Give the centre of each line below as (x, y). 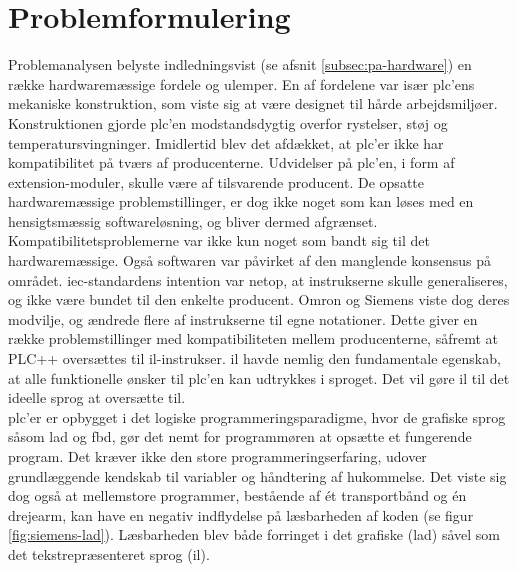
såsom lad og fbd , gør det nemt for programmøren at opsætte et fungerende (240, 436)
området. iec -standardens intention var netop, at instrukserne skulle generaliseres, (258, 279)
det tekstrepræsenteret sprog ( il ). (109, 553)
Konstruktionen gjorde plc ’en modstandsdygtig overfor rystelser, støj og (228, 122)
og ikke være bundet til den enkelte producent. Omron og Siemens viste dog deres (259, 299)
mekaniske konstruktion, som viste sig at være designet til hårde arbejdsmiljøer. (253, 103)
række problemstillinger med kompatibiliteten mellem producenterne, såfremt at (253, 338)
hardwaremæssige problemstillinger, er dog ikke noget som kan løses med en (241, 201)
